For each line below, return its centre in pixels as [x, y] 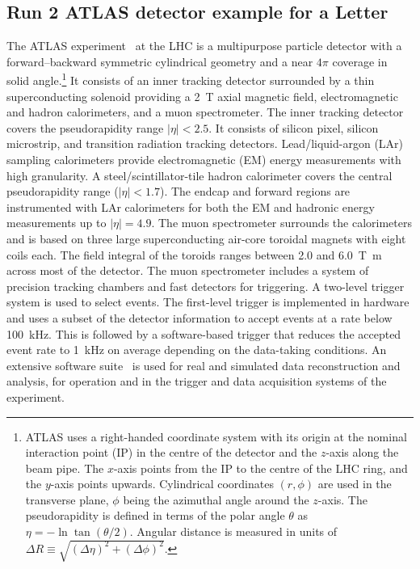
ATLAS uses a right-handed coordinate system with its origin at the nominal [216, 436]
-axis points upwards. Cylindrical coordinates [162, 484]
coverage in [360, 61]
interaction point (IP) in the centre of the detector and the [171, 452]
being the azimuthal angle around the [216, 499]
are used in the [355, 484]
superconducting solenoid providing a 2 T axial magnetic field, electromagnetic [202, 96]
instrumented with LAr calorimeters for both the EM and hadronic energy [191, 207]
